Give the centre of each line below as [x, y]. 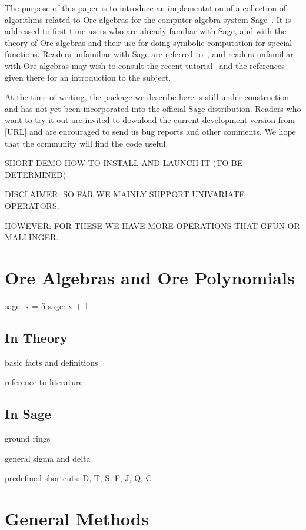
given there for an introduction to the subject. [88, 77]
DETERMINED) [36, 174]
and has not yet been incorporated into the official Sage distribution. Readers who [153, 108]
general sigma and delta [48, 458]
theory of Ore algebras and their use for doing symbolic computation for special [149, 42]
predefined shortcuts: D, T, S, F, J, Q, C [78, 478]
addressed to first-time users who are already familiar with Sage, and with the [146, 31]
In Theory [36, 337]
